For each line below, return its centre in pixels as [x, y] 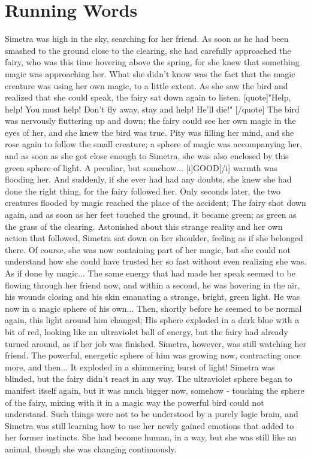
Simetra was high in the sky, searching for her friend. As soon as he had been [147, 39]
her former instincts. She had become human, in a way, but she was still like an [151, 437]
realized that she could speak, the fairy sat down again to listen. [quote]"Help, [148, 97]
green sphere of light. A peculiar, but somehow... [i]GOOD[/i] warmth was [141, 167]
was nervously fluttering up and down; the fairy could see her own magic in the [150, 121]
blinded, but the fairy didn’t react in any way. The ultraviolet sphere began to [149, 379]
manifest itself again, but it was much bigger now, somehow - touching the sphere [155, 390]
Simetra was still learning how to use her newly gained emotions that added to [150, 425]
